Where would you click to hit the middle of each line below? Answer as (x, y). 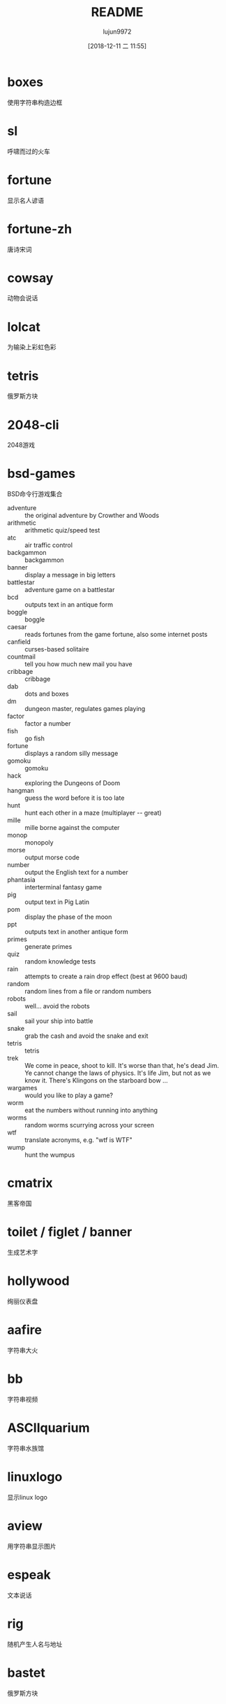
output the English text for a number (76, 873)
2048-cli (33, 425)
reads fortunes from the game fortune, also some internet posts (116, 635)
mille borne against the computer (72, 828)
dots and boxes (47, 694)
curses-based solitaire (57, 649)
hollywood (38, 1281)
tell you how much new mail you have (78, 664)
